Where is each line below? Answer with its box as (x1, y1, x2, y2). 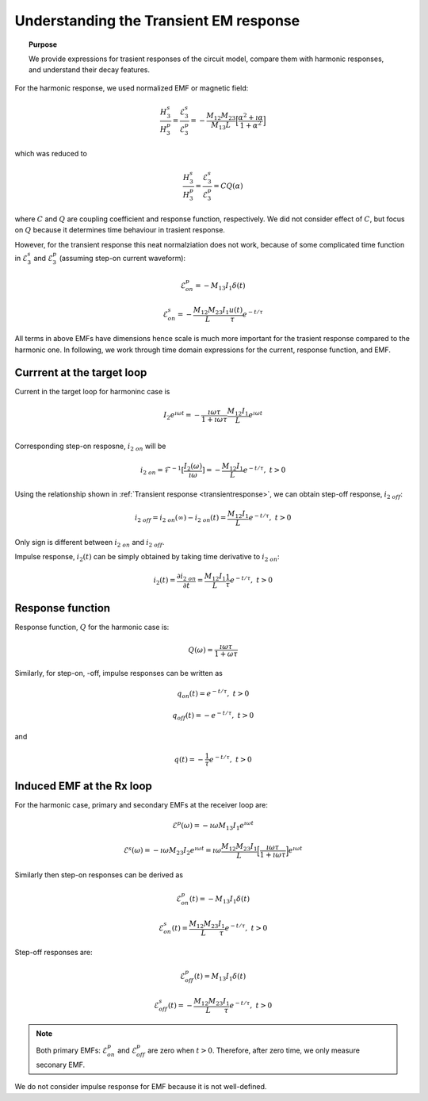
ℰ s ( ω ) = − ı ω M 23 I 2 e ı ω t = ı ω (123, 845, 222, 857)
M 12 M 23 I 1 (220, 842, 258, 853)
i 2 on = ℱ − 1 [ (139, 464, 185, 476)
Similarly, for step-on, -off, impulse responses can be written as (14, 668, 224, 677)
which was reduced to (14, 148, 87, 158)
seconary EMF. (36, 1060, 86, 1069)
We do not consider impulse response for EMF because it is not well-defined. (14, 1082, 267, 1091)
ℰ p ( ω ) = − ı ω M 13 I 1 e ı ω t (172, 819, 254, 832)
